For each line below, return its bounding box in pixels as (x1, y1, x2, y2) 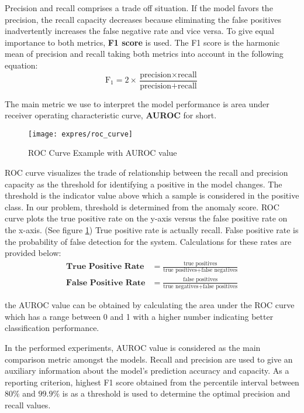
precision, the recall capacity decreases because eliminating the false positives (5, 13, 282, 25)
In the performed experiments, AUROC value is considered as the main (5, 341, 261, 353)
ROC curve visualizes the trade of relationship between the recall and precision (5, 166, 288, 179)
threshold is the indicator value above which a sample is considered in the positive (5, 189, 299, 202)
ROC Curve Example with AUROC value (28, 146, 177, 159)
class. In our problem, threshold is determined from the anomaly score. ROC (5, 200, 279, 213)
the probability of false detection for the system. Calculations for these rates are (5, 235, 292, 247)
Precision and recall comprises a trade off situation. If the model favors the (5, 2, 273, 13)
